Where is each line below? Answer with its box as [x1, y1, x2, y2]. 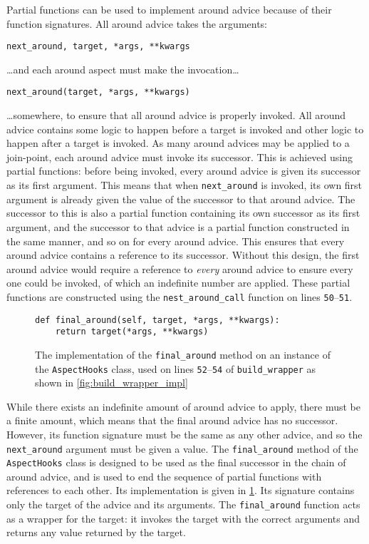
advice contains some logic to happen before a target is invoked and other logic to [6, 121, 364, 136]
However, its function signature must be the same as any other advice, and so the [6, 426, 363, 441]
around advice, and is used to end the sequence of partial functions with [6, 468, 322, 483]
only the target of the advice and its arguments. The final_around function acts [6, 497, 360, 512]
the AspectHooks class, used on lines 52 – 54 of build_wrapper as [35, 361, 316, 376]
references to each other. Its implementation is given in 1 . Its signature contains [6, 483, 355, 498]
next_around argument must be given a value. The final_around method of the [6, 441, 358, 456]
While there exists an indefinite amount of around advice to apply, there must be [6, 399, 360, 414]
